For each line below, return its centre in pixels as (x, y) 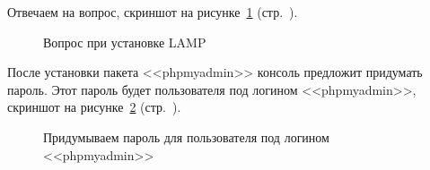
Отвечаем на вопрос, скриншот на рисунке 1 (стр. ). (153, 12)
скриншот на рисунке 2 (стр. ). (94, 107)
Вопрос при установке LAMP (125, 42)
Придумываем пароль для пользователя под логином (186, 136)
